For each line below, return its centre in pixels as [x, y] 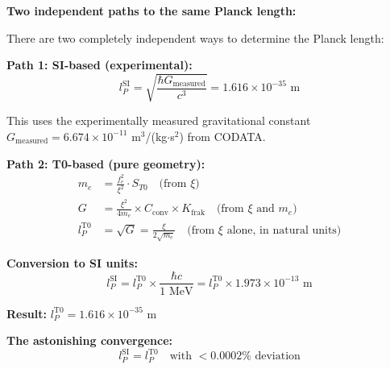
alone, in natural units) [284, 230]
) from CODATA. [222, 136]
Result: [27, 313]
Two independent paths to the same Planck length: [151, 10]
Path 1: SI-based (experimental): [100, 65]
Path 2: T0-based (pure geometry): [106, 163]
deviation [278, 357]
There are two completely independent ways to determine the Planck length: [195, 37]
